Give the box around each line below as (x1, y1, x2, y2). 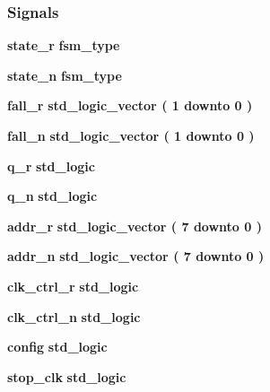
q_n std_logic (7, 187, 98, 205)
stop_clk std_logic (7, 367, 126, 386)
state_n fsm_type (7, 65, 122, 84)
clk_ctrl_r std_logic (7, 276, 139, 295)
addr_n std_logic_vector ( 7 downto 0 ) (7, 247, 265, 266)
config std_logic (7, 337, 108, 356)
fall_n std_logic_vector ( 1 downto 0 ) (7, 126, 255, 144)
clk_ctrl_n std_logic (7, 307, 141, 326)
